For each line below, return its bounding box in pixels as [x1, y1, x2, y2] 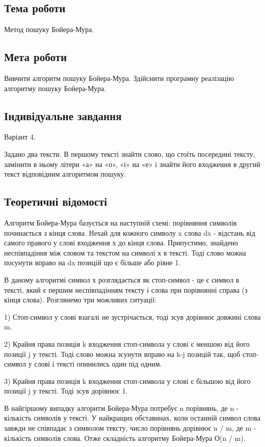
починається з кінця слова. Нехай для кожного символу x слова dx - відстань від [4, 227, 255, 238]
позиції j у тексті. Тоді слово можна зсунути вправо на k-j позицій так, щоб [4, 348, 241, 359]
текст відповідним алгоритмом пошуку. [4, 169, 126, 179]
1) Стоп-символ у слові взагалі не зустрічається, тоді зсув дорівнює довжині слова [4, 311, 261, 322]
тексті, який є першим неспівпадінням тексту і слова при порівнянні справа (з [4, 284, 248, 295]
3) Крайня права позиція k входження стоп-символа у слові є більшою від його [4, 375, 251, 386]
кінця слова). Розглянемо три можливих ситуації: [4, 294, 156, 305]
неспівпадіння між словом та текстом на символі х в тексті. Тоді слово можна [4, 247, 246, 258]
